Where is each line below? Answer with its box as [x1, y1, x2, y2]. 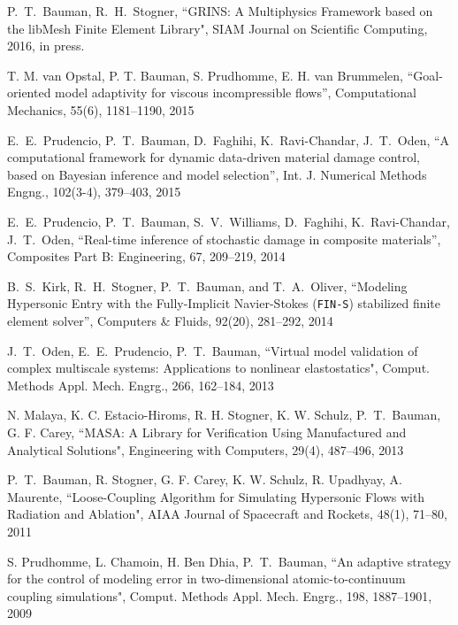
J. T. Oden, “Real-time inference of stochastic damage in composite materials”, [7, 229, 441, 248]
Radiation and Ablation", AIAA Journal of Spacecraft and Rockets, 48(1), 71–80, [7, 505, 447, 523]
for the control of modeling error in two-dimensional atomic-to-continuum [7, 569, 406, 588]
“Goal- [407, 66, 443, 84]
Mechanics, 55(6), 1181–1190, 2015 [7, 100, 195, 119]
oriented [7, 83, 51, 102]
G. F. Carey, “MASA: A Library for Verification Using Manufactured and [7, 422, 407, 441]
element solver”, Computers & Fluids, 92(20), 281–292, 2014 [7, 311, 333, 329]
